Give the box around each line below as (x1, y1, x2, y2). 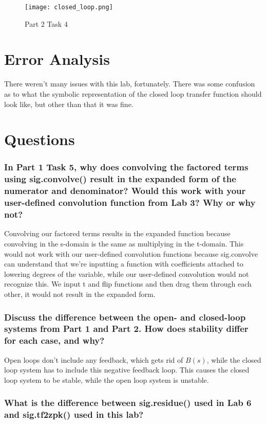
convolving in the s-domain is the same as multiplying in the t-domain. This (4, 238, 244, 249)
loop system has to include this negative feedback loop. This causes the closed (4, 364, 250, 375)
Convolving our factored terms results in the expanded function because (4, 228, 231, 239)
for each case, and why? (4, 334, 105, 347)
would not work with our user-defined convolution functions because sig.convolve (4, 248, 258, 259)
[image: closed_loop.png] (25, 4, 113, 11)
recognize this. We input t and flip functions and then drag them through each (4, 278, 252, 289)
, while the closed (206, 354, 261, 365)
